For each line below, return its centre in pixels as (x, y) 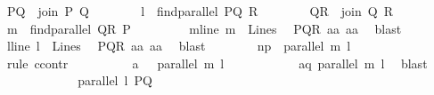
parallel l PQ (115, 80)
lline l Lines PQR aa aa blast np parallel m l (179, 46)
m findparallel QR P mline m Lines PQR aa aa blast (204, 28)
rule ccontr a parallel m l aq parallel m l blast (217, 63)
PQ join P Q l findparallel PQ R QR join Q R (200, 11)
